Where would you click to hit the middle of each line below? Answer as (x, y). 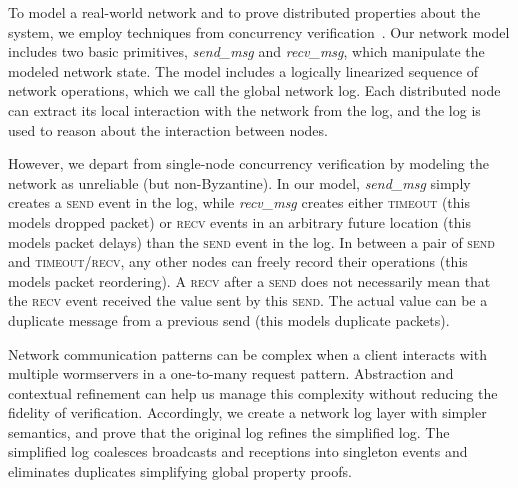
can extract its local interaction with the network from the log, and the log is (244, 109)
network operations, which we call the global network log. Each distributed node (254, 90)
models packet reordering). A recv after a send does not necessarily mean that (249, 280)
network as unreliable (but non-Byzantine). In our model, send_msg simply (239, 182)
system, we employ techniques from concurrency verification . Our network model (259, 31)
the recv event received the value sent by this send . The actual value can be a (248, 300)
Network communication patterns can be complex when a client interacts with (247, 353)
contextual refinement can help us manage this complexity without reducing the (253, 392)
